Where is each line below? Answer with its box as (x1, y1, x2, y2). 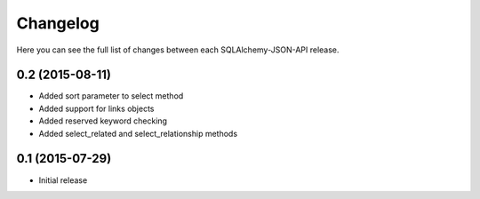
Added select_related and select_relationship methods (38, 128, 238, 139)
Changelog (16, 13, 100, 33)
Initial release (38, 174, 88, 186)
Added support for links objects (38, 103, 155, 114)
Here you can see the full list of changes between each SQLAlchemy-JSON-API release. (16, 44, 340, 55)
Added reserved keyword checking (38, 115, 168, 126)
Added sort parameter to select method (38, 91, 184, 101)
